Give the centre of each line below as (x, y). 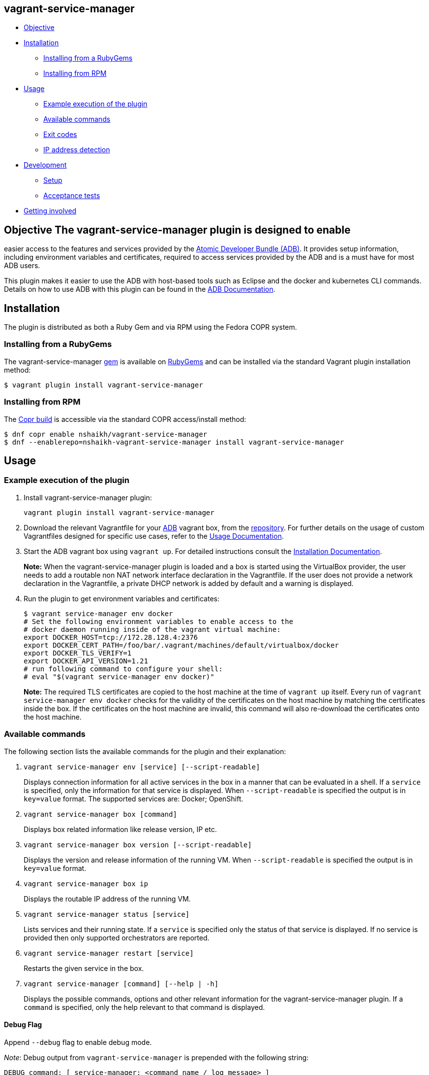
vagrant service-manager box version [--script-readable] (138, 845)
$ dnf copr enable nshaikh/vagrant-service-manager (106, 434)
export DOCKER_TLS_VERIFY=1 (78, 653)
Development (45, 165)
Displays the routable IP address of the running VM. (107, 899)
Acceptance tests (72, 196)
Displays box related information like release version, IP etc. (120, 829)
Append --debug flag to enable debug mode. (78, 1042)
